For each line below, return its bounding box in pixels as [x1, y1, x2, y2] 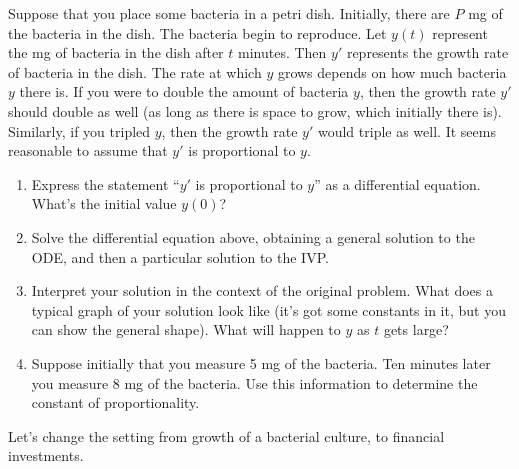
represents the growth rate [346, 42, 509, 63]
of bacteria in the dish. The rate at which [8, 61, 262, 82]
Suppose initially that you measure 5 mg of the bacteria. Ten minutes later [31, 352, 491, 373]
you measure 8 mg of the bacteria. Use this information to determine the [31, 372, 478, 393]
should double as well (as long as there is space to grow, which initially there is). [8, 100, 502, 121]
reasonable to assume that [8, 140, 168, 161]
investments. [8, 445, 84, 466]
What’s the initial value [31, 193, 177, 214]
